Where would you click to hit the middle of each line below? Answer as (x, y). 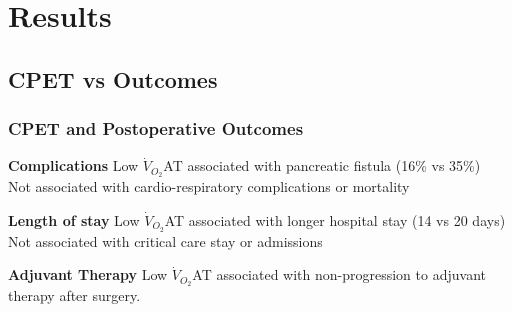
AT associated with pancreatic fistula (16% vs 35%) (322, 165)
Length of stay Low (74, 219)
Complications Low (73, 165)
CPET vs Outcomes (113, 78)
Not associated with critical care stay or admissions (165, 240)
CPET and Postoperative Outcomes (156, 128)
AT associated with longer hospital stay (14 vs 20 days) (335, 219)
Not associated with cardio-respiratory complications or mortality (209, 186)
